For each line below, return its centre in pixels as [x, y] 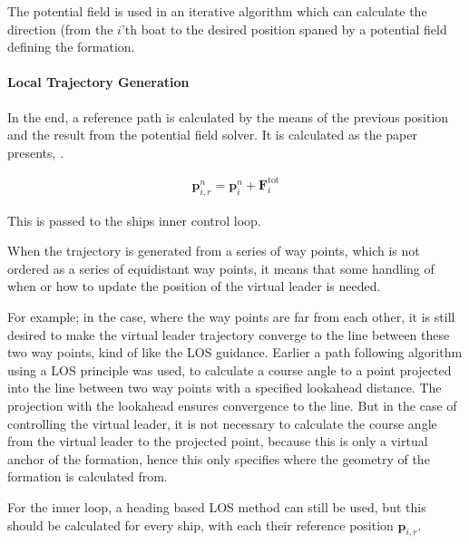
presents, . [36, 152]
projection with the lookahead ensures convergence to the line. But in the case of [232, 406]
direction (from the [60, 29]
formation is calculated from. [88, 476]
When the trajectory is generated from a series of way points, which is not [214, 251]
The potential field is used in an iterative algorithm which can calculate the [217, 11]
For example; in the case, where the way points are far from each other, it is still [231, 317]
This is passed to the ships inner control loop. [134, 220]
